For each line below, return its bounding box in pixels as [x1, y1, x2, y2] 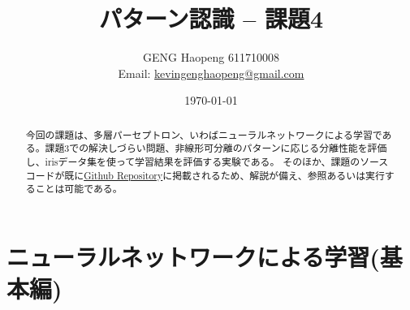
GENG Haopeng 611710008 [142, 49, 279, 66]
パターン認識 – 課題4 [98, 2, 324, 35]
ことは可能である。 [35, 182, 123, 196]
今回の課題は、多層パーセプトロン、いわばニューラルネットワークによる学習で [25, 127, 382, 141]
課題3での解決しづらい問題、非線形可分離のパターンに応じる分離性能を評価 [45, 141, 387, 155]
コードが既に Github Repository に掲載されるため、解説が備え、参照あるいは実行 [25, 168, 385, 182]
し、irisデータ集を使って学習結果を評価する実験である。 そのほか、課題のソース [25, 155, 389, 169]
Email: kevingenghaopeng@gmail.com [118, 64, 304, 81]
